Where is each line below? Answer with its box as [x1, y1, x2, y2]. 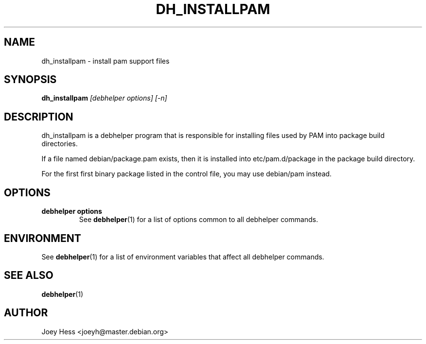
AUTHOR [4, 307, 48, 319]
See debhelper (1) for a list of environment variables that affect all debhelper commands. [41, 252, 324, 261]
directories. [41, 139, 78, 148]
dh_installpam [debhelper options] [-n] [41, 94, 167, 103]
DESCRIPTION [4, 110, 73, 123]
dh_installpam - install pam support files [41, 56, 170, 65]
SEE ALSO [4, 269, 53, 282]
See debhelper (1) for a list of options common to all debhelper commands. [79, 215, 318, 224]
